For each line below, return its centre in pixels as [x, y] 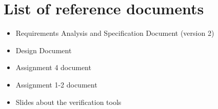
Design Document [44, 50]
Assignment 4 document [53, 67]
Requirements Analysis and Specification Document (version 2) [115, 33]
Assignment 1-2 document [56, 84]
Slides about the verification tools [68, 102]
